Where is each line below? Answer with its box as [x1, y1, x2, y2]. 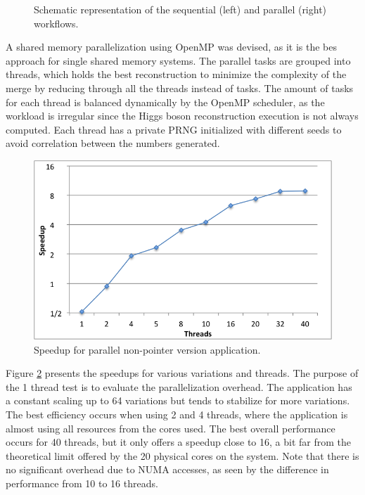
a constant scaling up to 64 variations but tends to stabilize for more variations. [6, 393, 350, 408]
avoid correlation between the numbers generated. [6, 136, 220, 150]
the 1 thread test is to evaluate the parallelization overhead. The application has [6, 379, 352, 394]
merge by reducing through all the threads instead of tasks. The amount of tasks [6, 80, 354, 95]
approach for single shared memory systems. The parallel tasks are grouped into [6, 53, 351, 67]
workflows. [34, 15, 79, 30]
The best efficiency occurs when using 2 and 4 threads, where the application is [6, 406, 348, 421]
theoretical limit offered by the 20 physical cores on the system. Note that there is [6, 448, 359, 463]
